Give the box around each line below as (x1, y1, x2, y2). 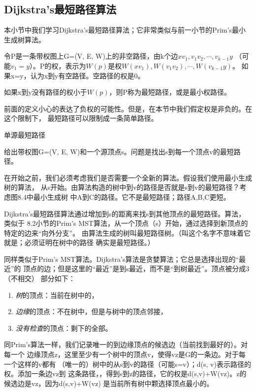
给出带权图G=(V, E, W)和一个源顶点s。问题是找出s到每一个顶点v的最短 (4, 146, 234, 156)
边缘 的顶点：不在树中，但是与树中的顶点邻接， (15, 306, 167, 317)
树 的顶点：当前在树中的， (15, 289, 98, 300)
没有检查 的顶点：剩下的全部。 (15, 322, 112, 333)
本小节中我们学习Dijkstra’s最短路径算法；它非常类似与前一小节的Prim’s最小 (4, 25, 246, 35)
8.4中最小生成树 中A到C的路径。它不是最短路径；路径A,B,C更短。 (17, 191, 230, 202)
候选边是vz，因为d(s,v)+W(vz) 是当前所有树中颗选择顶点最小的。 (4, 378, 214, 388)
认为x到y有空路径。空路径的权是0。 (30, 70, 145, 80)
